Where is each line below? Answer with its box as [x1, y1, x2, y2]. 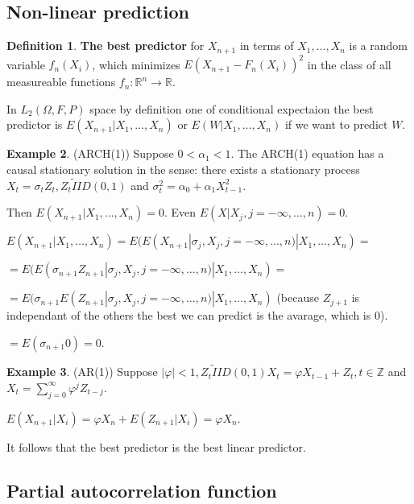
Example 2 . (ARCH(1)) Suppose [6, 145, 174, 162]
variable [6, 56, 45, 72]
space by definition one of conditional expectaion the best [89, 100, 374, 117]
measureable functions [6, 73, 116, 90]
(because [276, 289, 319, 306]
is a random [349, 37, 408, 54]
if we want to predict [284, 116, 388, 133]
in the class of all [307, 56, 391, 72]
